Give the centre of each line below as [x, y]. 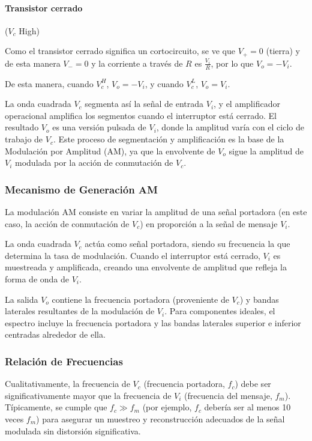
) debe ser [253, 384]
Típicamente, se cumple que [56, 407]
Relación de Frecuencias [64, 361]
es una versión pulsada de [99, 127]
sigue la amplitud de [266, 151]
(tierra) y [283, 51]
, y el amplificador [247, 104]
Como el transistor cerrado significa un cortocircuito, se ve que [120, 51]
